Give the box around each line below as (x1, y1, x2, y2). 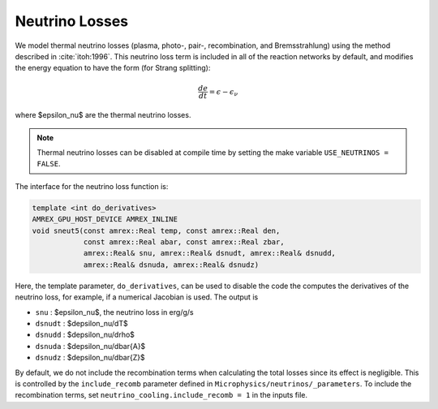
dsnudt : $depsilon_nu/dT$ (35, 318, 129, 328)
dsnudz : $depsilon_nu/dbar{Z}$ (35, 353, 145, 363)
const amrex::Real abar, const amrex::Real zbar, (83, 238, 285, 247)
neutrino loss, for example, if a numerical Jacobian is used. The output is (15, 292, 259, 302)
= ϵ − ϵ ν (208, 87, 238, 97)
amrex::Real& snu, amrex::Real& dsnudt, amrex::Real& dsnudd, (83, 248, 337, 258)
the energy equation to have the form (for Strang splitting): (15, 63, 211, 73)
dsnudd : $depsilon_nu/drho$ (35, 329, 135, 340)
